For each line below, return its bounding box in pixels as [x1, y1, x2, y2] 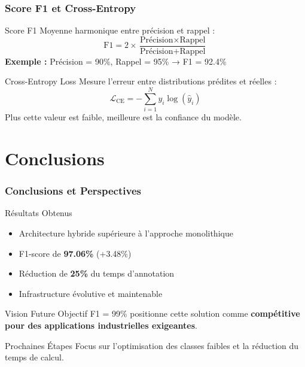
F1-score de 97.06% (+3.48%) [19, 247, 132, 259]
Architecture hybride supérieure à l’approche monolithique [19, 226, 233, 239]
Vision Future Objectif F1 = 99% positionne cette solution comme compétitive [5, 307, 300, 320]
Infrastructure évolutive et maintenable [19, 287, 163, 299]
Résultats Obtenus [5, 207, 72, 219]
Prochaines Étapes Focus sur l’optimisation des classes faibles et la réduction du [5, 339, 299, 351]
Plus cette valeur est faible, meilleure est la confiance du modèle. [5, 111, 242, 123]
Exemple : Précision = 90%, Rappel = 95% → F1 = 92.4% [5, 54, 227, 67]
